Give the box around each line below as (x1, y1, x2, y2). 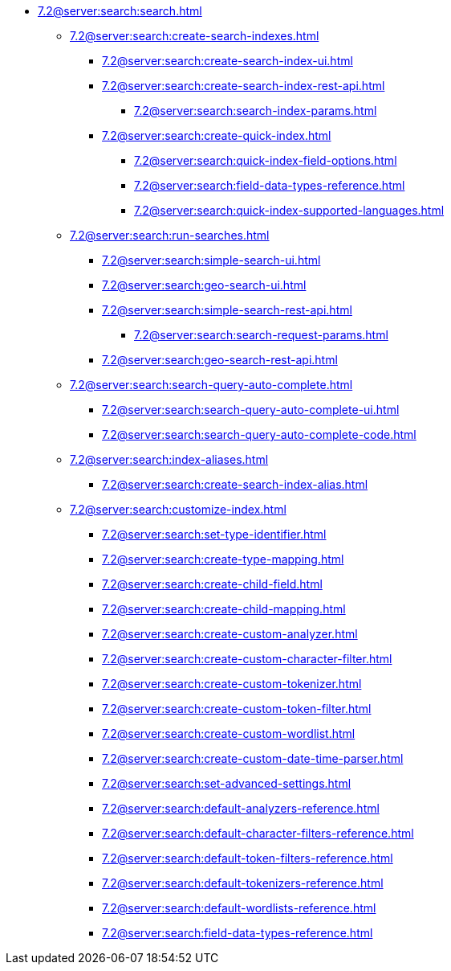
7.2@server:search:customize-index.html (70, 502, 286, 516)
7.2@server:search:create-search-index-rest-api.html (102, 79, 385, 92)
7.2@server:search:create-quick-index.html (102, 129, 331, 142)
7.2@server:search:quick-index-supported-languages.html (134, 203, 445, 217)
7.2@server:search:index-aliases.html (70, 453, 269, 466)
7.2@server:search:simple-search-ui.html (102, 253, 321, 267)
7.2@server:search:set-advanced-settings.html (102, 776, 351, 790)
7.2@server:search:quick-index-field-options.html (134, 154, 397, 167)
